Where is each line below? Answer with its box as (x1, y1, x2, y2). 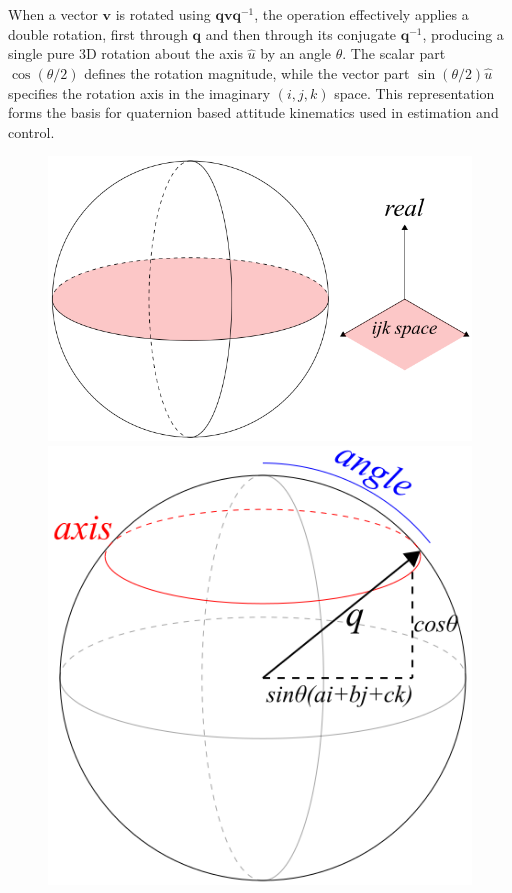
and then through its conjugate (205, 23, 397, 44)
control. (8, 121, 55, 142)
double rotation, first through (8, 23, 188, 44)
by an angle (260, 43, 332, 64)
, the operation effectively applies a (254, 4, 469, 25)
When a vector (8, 4, 98, 25)
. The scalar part (342, 43, 446, 64)
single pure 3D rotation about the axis (8, 43, 243, 64)
